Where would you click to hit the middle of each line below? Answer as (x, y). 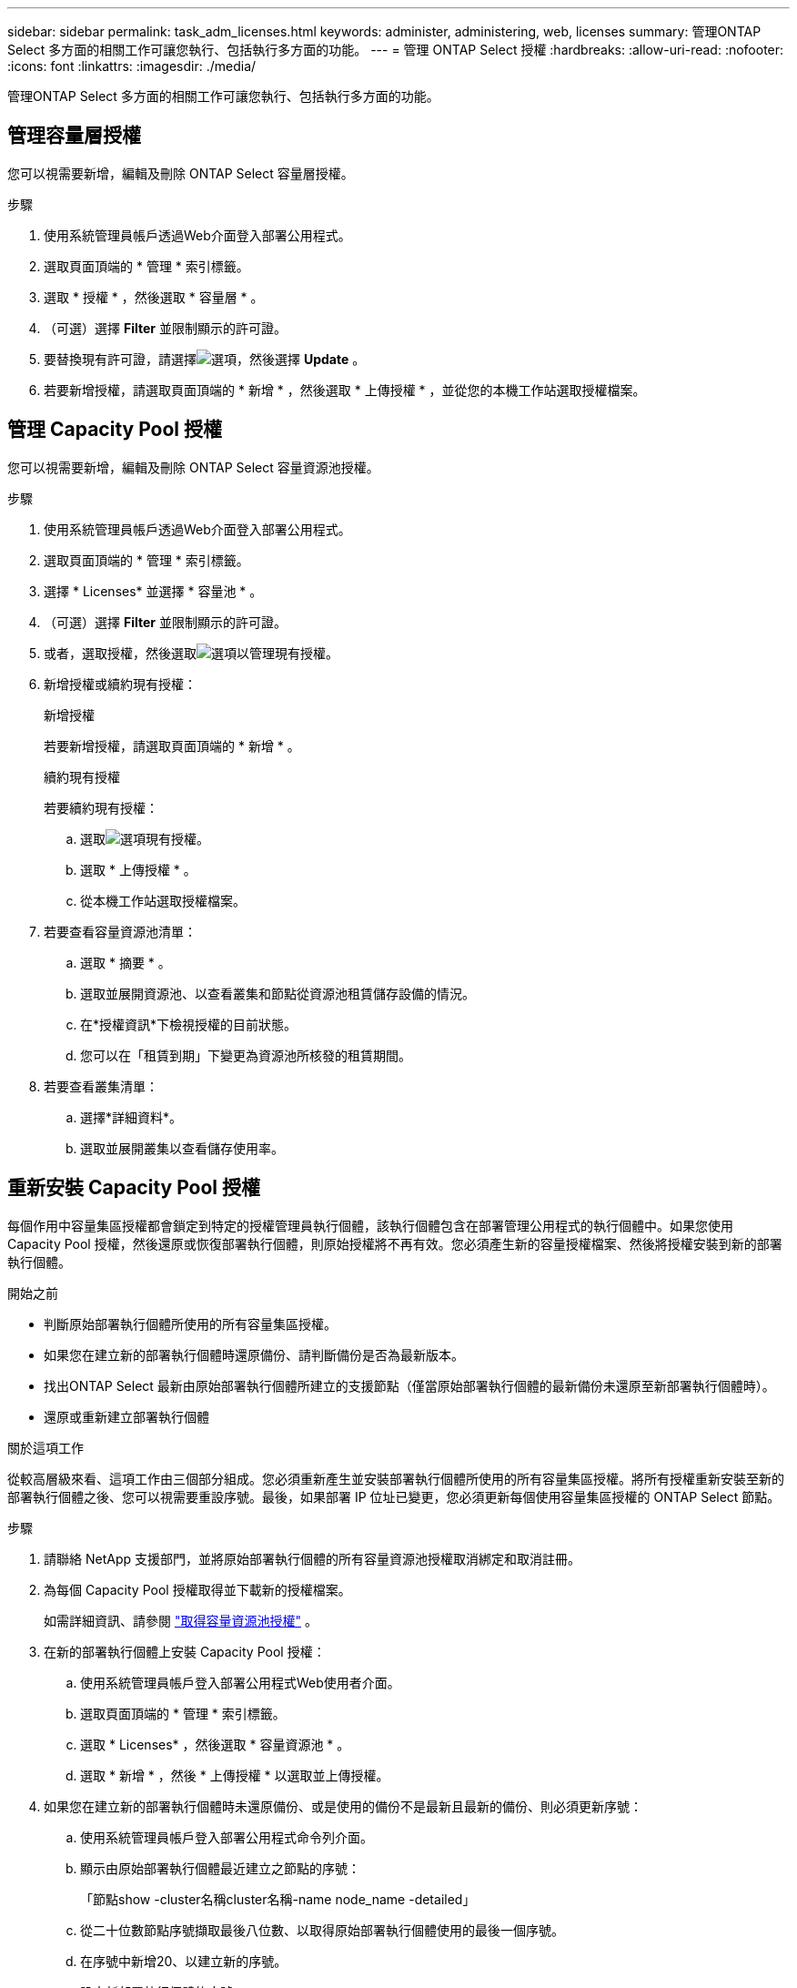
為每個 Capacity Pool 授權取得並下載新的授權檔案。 (197, 1589)
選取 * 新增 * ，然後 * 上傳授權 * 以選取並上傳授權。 (235, 1775)
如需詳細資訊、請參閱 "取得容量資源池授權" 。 (181, 1620)
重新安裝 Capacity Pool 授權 (134, 1188)
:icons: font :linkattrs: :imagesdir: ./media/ (132, 66)
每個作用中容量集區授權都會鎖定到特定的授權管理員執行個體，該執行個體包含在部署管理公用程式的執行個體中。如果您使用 (370, 1225)
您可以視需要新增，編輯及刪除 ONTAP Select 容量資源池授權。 (193, 467)
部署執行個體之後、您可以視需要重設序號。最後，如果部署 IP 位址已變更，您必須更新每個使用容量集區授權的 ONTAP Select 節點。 (394, 1496)
